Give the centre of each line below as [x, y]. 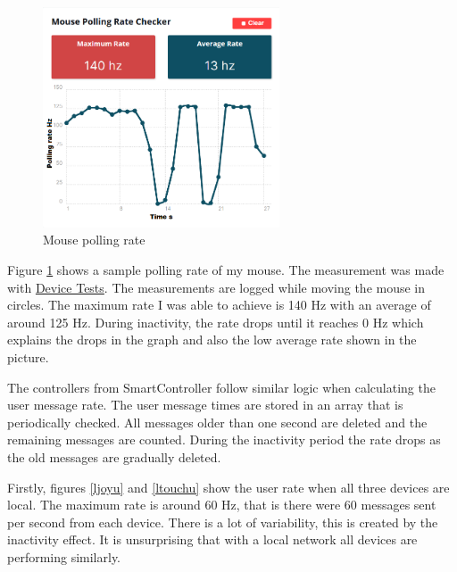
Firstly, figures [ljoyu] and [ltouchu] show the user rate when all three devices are [228, 487]
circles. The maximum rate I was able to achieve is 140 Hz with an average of [219, 305]
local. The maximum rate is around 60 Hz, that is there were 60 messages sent [222, 505]
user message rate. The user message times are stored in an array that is [205, 405]
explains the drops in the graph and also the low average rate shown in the [212, 340]
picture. [28, 356]
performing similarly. [64, 556]
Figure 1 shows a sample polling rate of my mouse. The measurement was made [226, 269]
